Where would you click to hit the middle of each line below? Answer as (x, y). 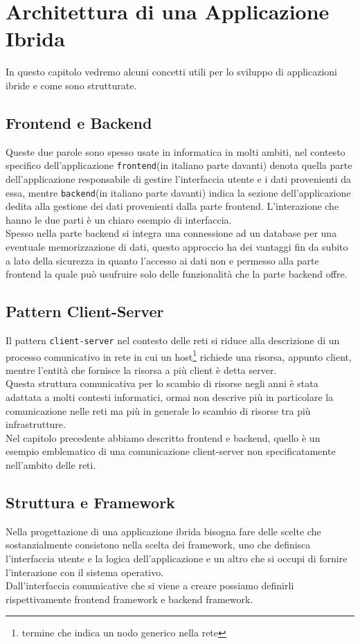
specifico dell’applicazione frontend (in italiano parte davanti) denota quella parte (179, 165)
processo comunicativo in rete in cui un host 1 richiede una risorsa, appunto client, (179, 355)
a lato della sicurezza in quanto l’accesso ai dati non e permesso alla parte (162, 260)
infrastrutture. (36, 424)
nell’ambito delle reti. (51, 465)
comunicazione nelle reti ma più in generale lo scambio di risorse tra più (158, 410)
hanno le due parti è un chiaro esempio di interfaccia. (119, 219)
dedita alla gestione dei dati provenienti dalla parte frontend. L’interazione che (172, 206)
